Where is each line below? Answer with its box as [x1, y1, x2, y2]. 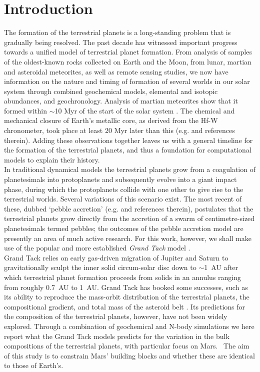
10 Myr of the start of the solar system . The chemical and [54, 105, 235, 115]
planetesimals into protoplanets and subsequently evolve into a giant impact [4, 174, 237, 184]
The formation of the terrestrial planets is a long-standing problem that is [4, 27, 231, 37]
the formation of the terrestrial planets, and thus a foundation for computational [4, 144, 251, 155]
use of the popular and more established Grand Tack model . [4, 242, 190, 253]
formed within [4, 105, 47, 115]
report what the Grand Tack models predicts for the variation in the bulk [4, 330, 229, 341]
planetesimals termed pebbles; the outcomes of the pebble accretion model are [4, 223, 243, 233]
